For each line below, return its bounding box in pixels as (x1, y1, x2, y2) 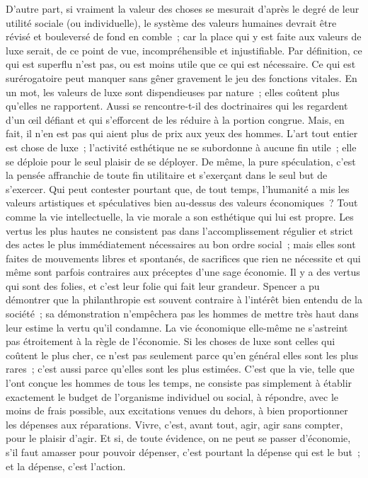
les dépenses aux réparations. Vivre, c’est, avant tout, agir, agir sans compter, (6, 416, 343, 431)
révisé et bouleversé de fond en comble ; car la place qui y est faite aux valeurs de (6, 29, 362, 44)
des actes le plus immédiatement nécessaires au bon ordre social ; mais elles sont (6, 237, 356, 252)
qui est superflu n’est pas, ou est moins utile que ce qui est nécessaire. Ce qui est (6, 57, 356, 71)
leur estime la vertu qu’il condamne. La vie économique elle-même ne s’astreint (6, 320, 348, 334)
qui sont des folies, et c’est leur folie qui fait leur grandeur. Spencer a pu (6, 278, 320, 293)
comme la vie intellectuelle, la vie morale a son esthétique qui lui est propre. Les (6, 209, 354, 223)
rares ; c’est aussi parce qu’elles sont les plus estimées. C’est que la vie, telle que (6, 361, 355, 376)
